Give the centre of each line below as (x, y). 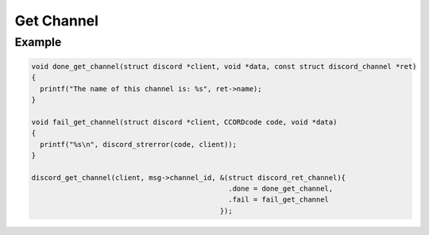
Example (38, 42)
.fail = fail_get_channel (278, 200)
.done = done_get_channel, (280, 189)
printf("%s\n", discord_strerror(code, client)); (139, 144)
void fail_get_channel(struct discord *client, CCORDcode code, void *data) (184, 122)
